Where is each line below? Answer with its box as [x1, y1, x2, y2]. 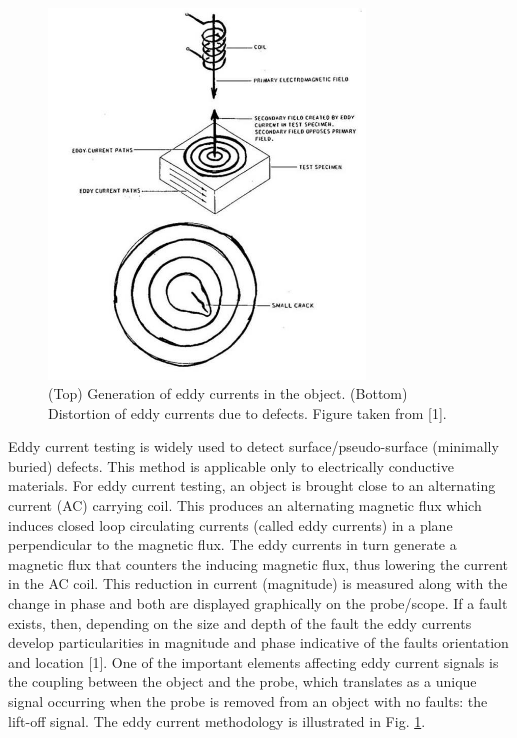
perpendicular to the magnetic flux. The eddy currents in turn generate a [8, 534, 457, 555]
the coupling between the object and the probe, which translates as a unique [8, 671, 477, 692]
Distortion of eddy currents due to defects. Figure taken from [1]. [48, 402, 447, 423]
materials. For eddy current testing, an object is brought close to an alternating [8, 475, 496, 496]
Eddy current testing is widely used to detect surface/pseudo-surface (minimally [8, 436, 499, 457]
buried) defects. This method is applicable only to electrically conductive [8, 455, 454, 476]
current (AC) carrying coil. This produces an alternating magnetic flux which [8, 495, 482, 516]
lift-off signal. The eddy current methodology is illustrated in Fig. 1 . [8, 710, 426, 731]
